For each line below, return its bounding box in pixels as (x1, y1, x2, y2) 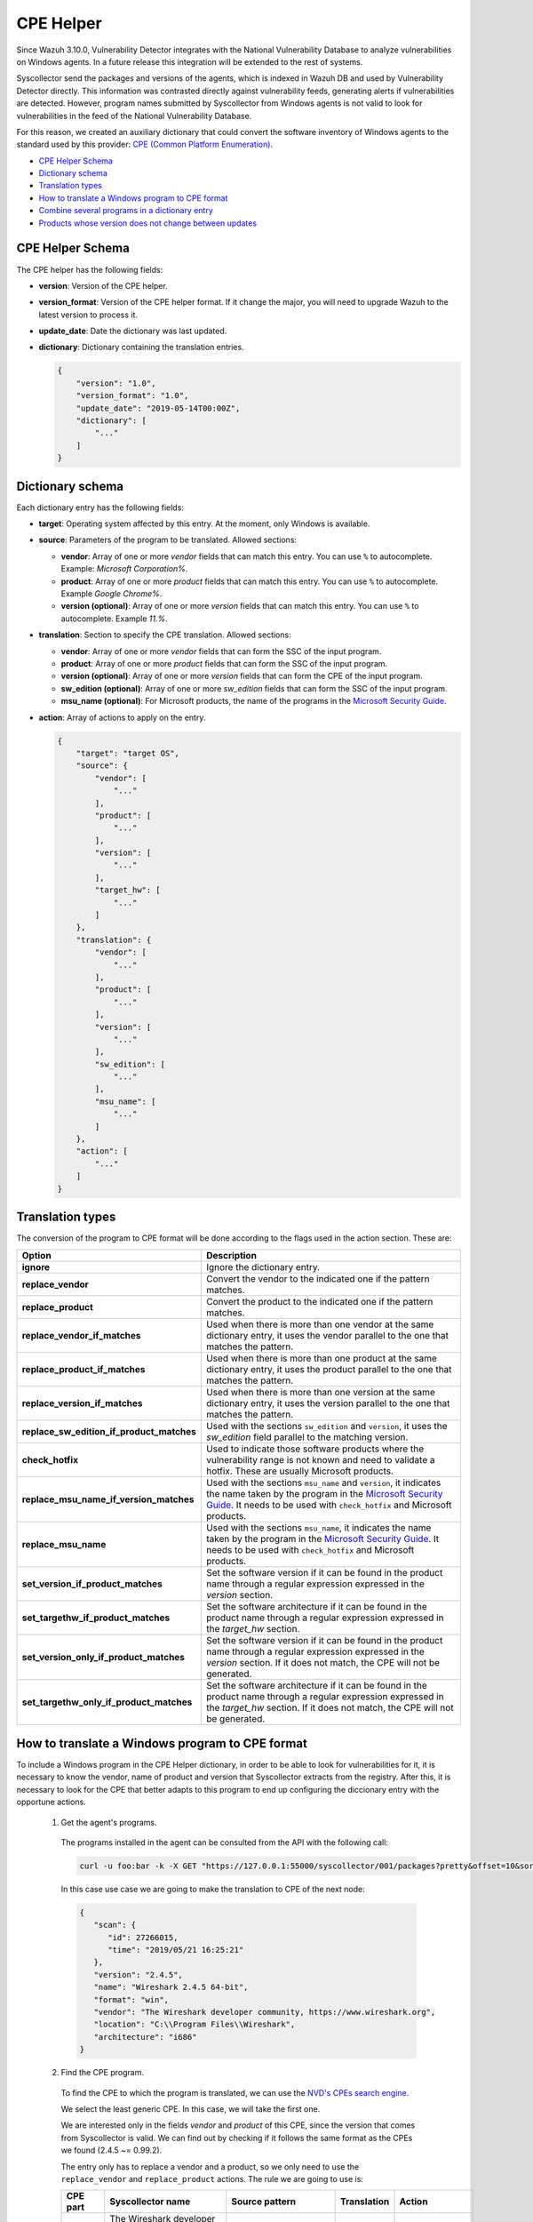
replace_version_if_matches (21, 1396, 143, 1409)
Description (205, 1249, 258, 1261)
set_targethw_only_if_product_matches (21, 1696, 193, 1708)
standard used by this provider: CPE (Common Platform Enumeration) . (16, 139, 274, 150)
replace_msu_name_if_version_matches (21, 1493, 195, 1506)
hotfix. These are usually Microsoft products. (205, 1465, 394, 1477)
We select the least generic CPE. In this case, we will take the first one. (60, 2103, 321, 2114)
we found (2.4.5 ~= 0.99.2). (60, 2145, 163, 2155)
